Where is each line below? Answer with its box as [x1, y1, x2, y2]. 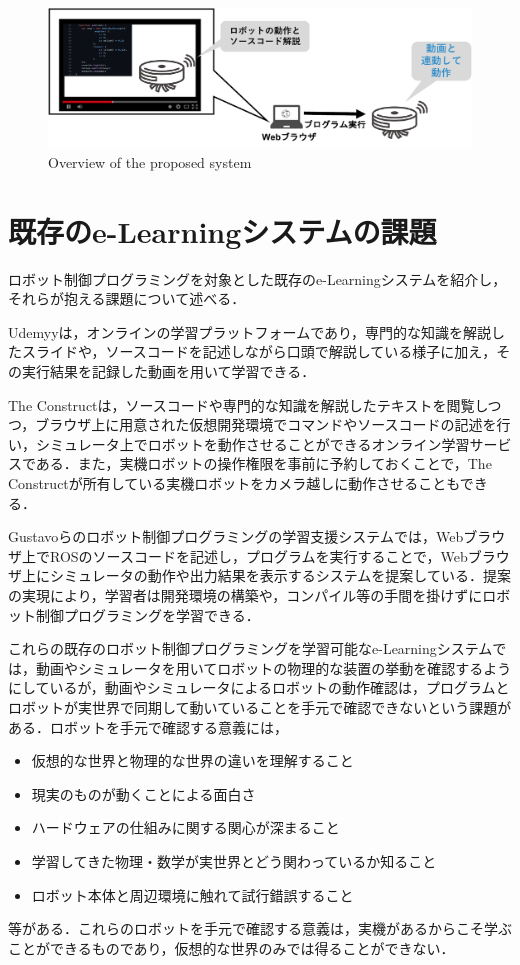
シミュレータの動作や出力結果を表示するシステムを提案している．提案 [49, 565, 511, 586]
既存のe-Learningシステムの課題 [8, 210, 437, 251]
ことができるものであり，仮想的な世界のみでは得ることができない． [8, 937, 455, 958]
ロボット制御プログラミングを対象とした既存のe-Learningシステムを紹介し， [8, 268, 507, 289]
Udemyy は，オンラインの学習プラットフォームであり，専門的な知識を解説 [8, 321, 492, 342]
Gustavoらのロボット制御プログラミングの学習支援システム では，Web [8, 526, 464, 547]
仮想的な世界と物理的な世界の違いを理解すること [31, 750, 354, 771]
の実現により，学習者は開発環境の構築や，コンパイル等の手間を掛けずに [8, 584, 483, 605]
